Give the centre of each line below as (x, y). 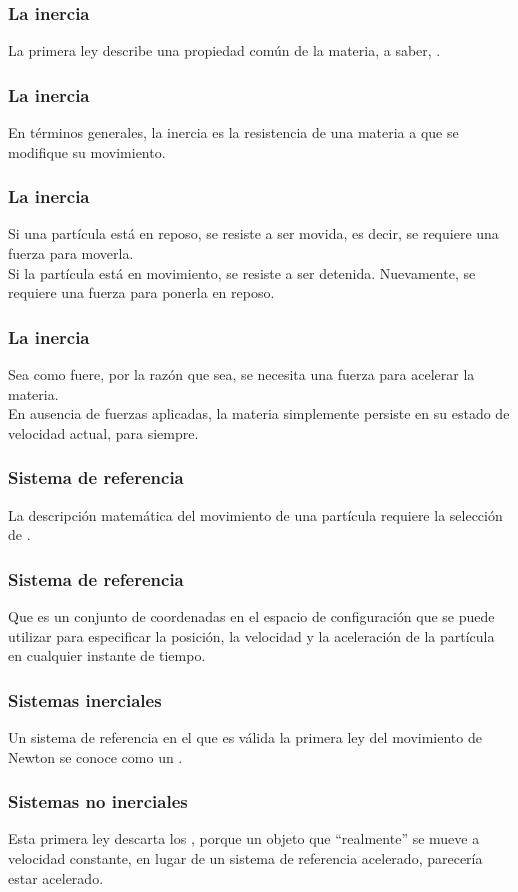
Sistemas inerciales (85, 699)
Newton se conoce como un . (95, 756)
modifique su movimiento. (87, 151)
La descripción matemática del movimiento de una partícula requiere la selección (255, 514)
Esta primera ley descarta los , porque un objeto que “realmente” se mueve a (244, 838)
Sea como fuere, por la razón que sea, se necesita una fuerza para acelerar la (241, 374)
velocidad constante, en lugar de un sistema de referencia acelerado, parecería (245, 858)
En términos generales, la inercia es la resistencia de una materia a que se (233, 132)
